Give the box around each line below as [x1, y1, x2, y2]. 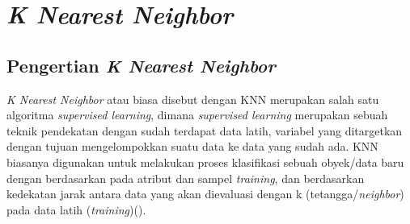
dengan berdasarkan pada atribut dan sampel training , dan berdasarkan [6, 169, 365, 186]
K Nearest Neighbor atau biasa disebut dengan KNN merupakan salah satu [6, 90, 379, 107]
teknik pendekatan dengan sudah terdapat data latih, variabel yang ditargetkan [6, 122, 403, 139]
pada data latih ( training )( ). [6, 201, 146, 218]
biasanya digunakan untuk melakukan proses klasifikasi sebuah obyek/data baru [6, 153, 404, 170]
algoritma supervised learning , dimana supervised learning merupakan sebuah [6, 106, 388, 123]
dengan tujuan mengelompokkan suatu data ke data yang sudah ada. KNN [6, 138, 378, 155]
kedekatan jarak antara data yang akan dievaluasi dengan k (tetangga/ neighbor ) [6, 185, 404, 202]
